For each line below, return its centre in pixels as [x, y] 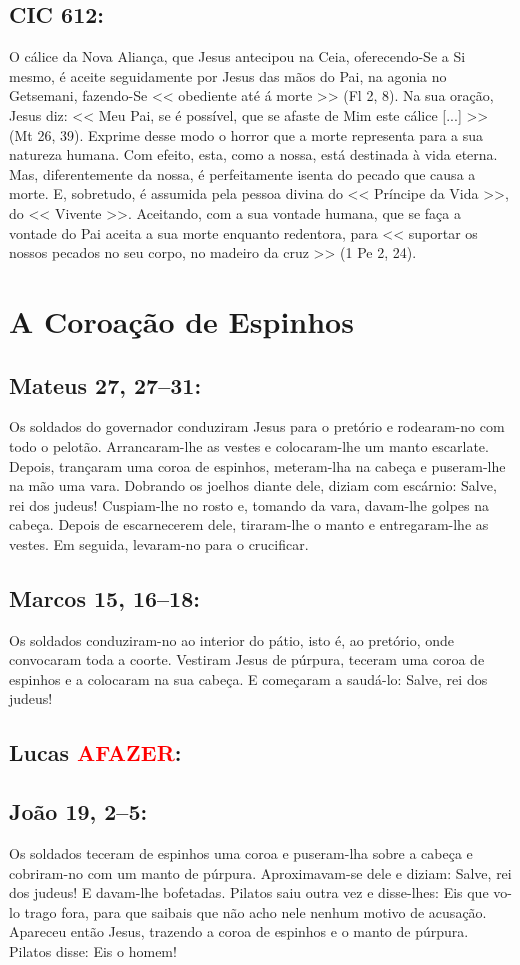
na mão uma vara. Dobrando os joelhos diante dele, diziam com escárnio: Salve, [253, 485]
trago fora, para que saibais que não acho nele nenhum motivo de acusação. [255, 911]
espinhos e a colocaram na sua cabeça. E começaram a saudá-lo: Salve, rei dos [248, 678]
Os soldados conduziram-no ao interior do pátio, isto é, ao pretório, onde [232, 639]
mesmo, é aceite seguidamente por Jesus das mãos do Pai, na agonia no [228, 75]
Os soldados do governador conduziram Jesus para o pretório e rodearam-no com [257, 426]
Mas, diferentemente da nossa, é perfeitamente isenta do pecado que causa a [242, 173]
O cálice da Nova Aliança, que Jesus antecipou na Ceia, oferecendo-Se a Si [237, 56]
